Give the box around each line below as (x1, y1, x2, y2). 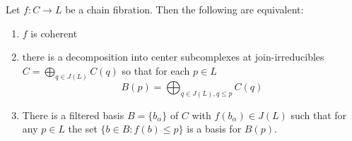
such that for (291, 107, 347, 122)
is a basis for (187, 121, 242, 136)
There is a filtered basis (22, 107, 124, 122)
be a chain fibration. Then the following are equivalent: (65, 2, 304, 16)
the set (68, 121, 98, 136)
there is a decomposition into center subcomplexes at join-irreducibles (22, 49, 324, 64)
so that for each (122, 63, 190, 78)
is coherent (30, 25, 78, 40)
